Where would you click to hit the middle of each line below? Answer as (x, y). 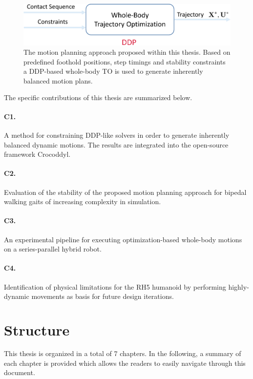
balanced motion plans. (58, 81)
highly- (239, 286)
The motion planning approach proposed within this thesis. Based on (127, 52)
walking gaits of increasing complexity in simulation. (83, 201)
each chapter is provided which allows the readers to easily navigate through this (125, 363)
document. (20, 372)
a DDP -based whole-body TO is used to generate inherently (113, 71)
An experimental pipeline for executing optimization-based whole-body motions (123, 239)
